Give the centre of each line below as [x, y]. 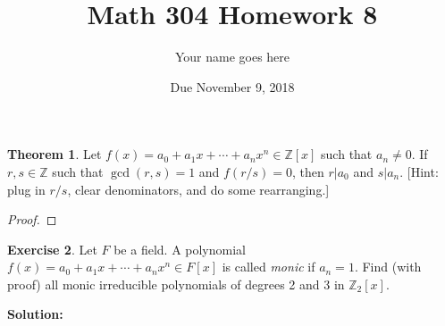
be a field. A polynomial [180, 249]
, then [308, 171]
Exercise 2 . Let [52, 249]
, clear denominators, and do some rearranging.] [198, 189]
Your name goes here [232, 57]
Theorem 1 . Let [55, 154]
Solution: [35, 314]
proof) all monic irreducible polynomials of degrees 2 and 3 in [176, 284]
